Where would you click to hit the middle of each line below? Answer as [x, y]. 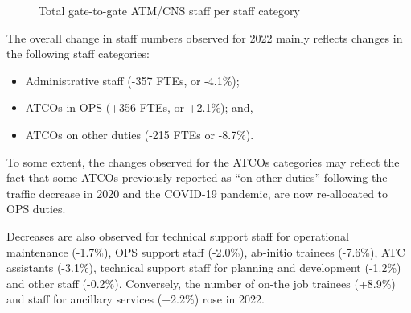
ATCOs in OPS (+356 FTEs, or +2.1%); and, [139, 107]
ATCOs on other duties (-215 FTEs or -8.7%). [140, 134]
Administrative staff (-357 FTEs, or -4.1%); [132, 80]
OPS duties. [36, 209]
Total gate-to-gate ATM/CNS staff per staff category [169, 10]
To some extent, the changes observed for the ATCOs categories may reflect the [203, 161]
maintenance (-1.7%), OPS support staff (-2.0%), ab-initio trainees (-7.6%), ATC [206, 251]
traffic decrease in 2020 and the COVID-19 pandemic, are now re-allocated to [197, 193]
